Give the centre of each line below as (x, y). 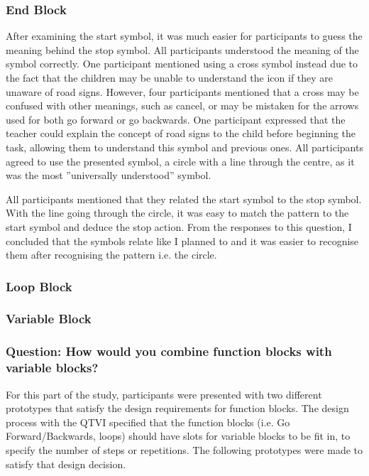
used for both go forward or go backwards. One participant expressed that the (176, 119)
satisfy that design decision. (66, 464)
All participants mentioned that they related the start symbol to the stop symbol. (184, 199)
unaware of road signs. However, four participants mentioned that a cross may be (182, 91)
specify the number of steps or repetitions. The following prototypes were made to (184, 449)
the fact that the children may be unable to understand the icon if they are (170, 77)
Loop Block (39, 286)
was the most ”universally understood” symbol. (109, 175)
